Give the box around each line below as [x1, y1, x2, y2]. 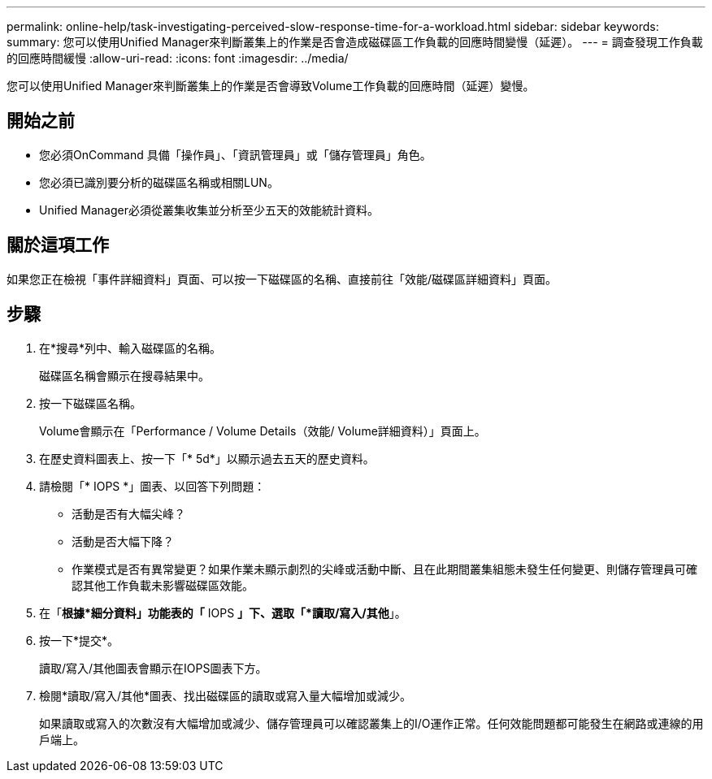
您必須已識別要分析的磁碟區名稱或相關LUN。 [39, 175, 279, 189]
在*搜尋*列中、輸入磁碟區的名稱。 [39, 340, 222, 355]
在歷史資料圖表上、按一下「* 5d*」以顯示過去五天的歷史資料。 [39, 451, 375, 465]
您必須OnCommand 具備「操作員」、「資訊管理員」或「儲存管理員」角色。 [39, 147, 432, 162]
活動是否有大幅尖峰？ [72, 506, 185, 521]
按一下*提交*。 [39, 633, 119, 647]
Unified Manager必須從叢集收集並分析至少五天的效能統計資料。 [39, 202, 379, 217]
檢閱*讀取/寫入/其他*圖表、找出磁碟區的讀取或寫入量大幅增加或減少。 [39, 688, 412, 703]
